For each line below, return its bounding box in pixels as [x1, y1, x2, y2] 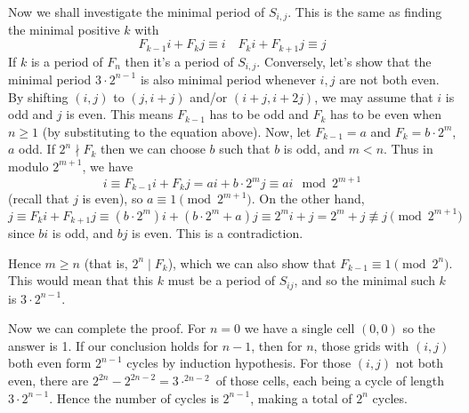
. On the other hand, [251, 189, 365, 208]
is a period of [30, 52, 103, 70]
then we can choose [101, 139, 206, 158]
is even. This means [66, 105, 174, 123]
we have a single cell [244, 319, 355, 338]
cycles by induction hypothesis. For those [126, 353, 352, 372]
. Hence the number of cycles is [49, 388, 219, 407]
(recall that [8, 189, 69, 208]
